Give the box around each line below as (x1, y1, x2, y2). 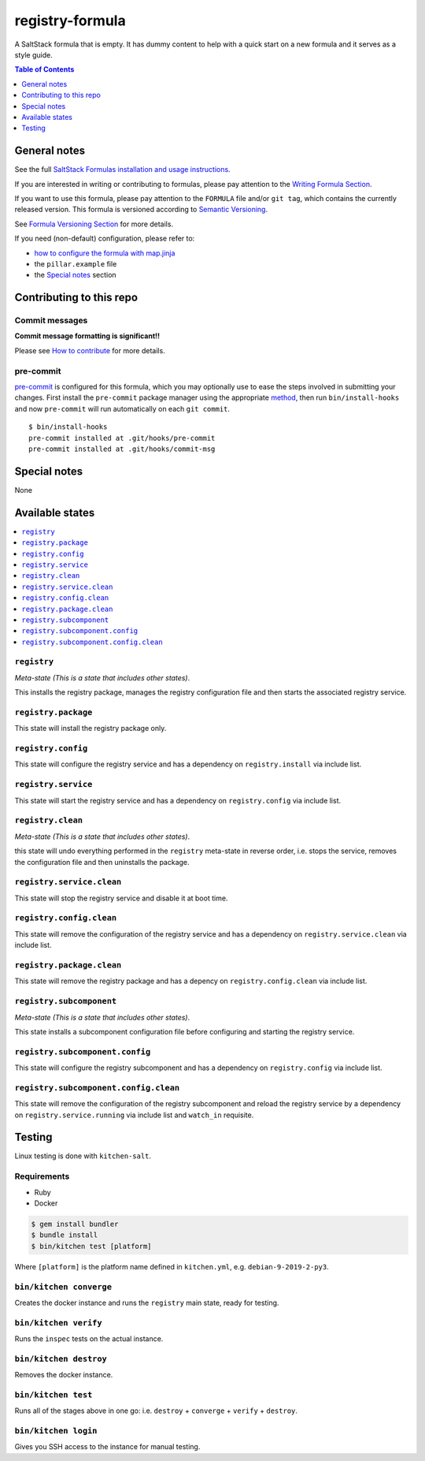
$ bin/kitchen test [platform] (31, 1242, 153, 1250)
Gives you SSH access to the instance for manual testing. (14, 1442, 201, 1452)
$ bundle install (31, 1231, 98, 1239)
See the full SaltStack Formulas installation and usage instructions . (14, 165, 231, 174)
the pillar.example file (34, 259, 117, 268)
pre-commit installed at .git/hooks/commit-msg (28, 444, 216, 453)
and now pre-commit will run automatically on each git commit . (14, 404, 231, 413)
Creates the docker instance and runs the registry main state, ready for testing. (14, 1298, 279, 1307)
